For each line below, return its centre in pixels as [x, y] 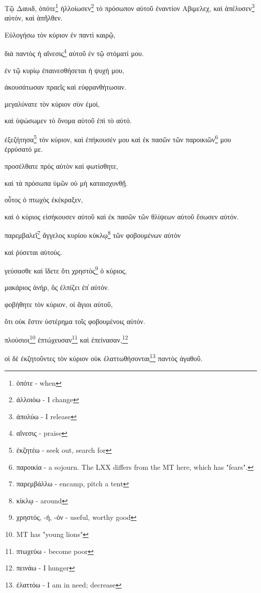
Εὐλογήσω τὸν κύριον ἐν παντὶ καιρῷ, [60, 34]
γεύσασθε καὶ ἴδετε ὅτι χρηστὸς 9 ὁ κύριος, [66, 270]
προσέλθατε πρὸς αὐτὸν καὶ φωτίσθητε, [61, 166]
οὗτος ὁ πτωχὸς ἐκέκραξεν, [44, 200]
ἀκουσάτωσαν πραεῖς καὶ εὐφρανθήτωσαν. [66, 87]
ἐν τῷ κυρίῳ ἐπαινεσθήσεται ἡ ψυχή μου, [64, 70]
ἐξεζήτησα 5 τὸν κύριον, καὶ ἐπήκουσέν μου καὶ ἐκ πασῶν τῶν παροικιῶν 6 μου [118, 138]
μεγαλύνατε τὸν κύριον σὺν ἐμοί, [52, 103]
